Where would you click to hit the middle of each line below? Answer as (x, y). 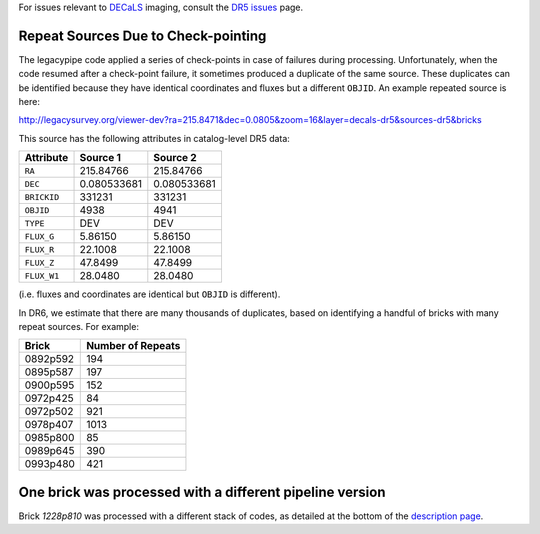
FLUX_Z (39, 262)
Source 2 (175, 158)
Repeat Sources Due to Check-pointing (142, 35)
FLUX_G (39, 236)
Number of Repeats (133, 346)
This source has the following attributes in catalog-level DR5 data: (154, 138)
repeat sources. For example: (79, 327)
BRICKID (42, 196)
